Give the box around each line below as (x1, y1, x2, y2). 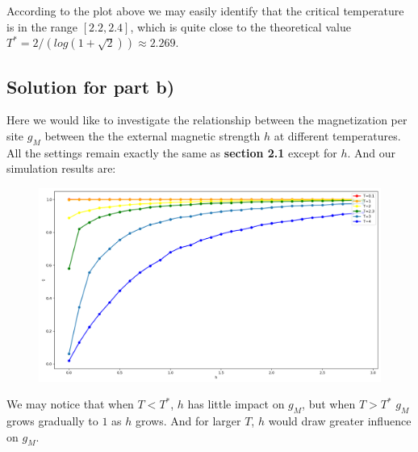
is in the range (6, 18, 78, 35)
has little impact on (187, 395, 285, 412)
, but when (302, 395, 356, 412)
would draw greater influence (268, 412, 412, 429)
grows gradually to (6, 412, 98, 429)
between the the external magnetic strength (44, 127, 261, 144)
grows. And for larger (135, 412, 241, 429)
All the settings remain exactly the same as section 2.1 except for (6, 144, 337, 161)
